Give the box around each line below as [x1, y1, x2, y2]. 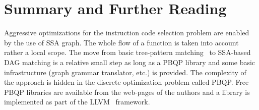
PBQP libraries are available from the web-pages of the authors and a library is [4, 86, 250, 97]
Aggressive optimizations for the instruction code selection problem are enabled [4, 27, 249, 38]
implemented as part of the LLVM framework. [4, 96, 150, 107]
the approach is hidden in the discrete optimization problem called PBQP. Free [4, 77, 249, 87]
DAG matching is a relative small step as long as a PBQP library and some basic [4, 57, 255, 67]
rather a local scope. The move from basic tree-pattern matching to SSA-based [4, 47, 251, 58]
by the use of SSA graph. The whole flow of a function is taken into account [4, 37, 239, 47]
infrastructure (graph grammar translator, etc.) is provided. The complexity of [4, 67, 246, 77]
